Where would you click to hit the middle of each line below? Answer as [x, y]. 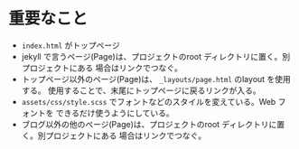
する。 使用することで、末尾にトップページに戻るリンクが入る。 [141, 90]
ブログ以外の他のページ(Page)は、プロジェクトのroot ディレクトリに [149, 124]
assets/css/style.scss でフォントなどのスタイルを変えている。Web [149, 101]
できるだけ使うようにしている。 [115, 113]
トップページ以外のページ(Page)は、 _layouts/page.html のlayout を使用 [156, 79]
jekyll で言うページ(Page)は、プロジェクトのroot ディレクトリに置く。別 [156, 56]
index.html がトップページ [71, 45]
